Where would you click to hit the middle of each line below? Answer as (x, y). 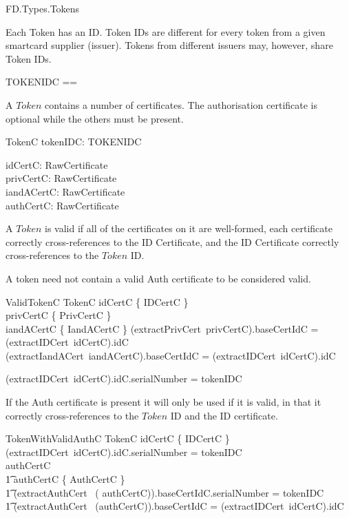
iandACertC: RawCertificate (65, 191)
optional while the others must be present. (95, 118)
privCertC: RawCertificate (61, 178)
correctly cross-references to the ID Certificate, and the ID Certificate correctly (172, 241)
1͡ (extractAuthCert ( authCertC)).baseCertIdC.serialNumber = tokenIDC (165, 492)
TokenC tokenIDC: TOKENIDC (74, 142)
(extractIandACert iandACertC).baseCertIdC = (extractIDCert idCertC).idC (171, 355)
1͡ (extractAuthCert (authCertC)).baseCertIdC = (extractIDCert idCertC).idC (175, 506)
